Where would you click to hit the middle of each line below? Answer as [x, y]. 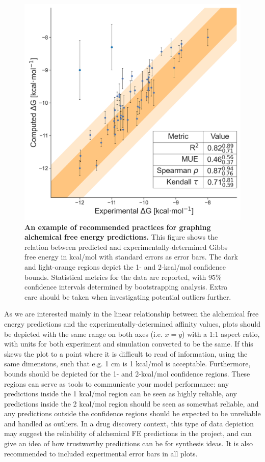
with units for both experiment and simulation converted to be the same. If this [129, 344]
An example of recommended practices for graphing [118, 227]
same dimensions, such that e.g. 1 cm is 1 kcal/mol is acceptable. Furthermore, [127, 364]
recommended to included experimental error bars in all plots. [101, 453]
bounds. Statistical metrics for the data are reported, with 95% [123, 277]
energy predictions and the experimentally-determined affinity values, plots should [132, 323]
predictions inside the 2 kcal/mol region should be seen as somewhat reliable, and [131, 403]
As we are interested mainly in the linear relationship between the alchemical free [131, 314]
